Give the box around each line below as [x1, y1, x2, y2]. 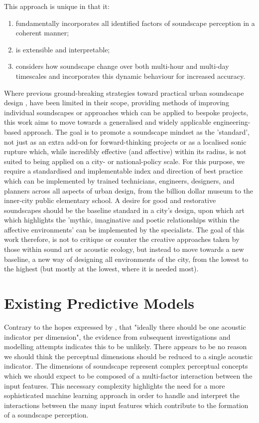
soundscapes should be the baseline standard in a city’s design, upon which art [4, 205, 245, 215]
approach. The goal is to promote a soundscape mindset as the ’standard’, [23, 126, 250, 137]
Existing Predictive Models [4, 293, 195, 313]
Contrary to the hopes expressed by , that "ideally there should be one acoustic [4, 321, 246, 332]
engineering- [213, 117, 251, 127]
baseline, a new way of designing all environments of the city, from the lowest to [4, 253, 249, 264]
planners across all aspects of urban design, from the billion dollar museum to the [4, 185, 254, 196]
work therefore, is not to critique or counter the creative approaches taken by [4, 234, 240, 244]
